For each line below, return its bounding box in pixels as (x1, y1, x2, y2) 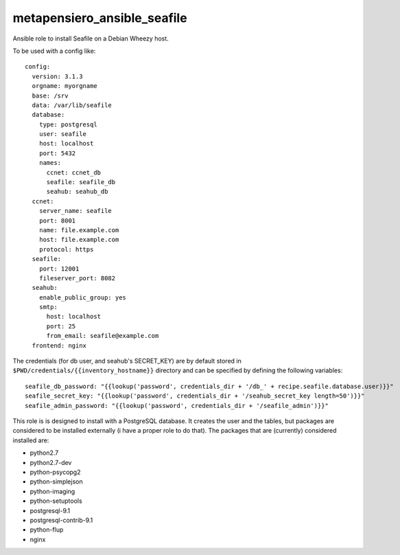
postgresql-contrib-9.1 (30, 516, 93, 524)
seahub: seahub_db (46, 188, 108, 196)
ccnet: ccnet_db (46, 168, 102, 177)
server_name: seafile (38, 207, 113, 215)
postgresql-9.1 (30, 506, 71, 514)
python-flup (30, 525, 64, 534)
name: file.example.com (38, 226, 119, 234)
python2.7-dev (30, 458, 72, 466)
